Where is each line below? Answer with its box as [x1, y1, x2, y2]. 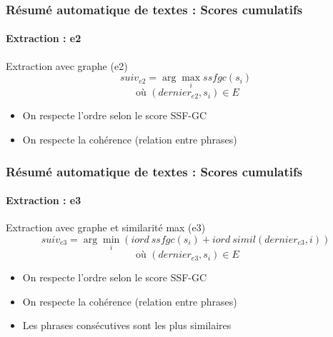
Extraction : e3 [6, 193, 81, 208]
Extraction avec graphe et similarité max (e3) [6, 220, 206, 235]
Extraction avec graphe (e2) [6, 58, 128, 73]
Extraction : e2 [6, 31, 81, 46]
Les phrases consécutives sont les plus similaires [22, 318, 232, 333]
